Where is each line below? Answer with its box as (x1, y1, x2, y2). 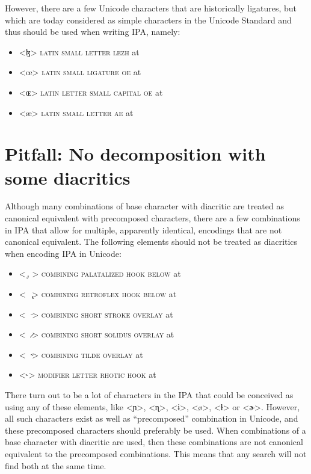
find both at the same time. (5, 459, 106, 472)
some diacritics (5, 165, 131, 189)
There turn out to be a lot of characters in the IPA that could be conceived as (5, 389, 294, 401)
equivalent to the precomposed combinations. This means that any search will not (5, 447, 307, 460)
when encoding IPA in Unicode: (5, 247, 122, 259)
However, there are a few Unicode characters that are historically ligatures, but (5, 2, 297, 14)
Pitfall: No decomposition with (5, 141, 266, 166)
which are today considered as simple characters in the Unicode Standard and (5, 13, 292, 26)
